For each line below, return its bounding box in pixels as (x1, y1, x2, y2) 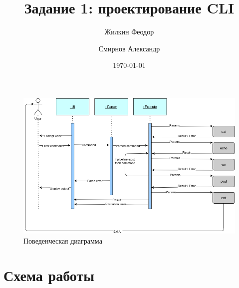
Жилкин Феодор (104, 26, 154, 37)
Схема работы (3, 265, 95, 285)
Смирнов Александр (98, 43, 160, 53)
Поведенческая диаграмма (23, 236, 102, 246)
